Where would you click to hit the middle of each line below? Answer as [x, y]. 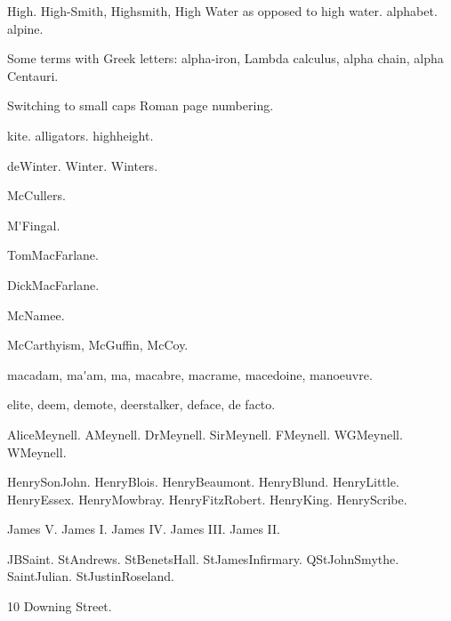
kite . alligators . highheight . [81, 135]
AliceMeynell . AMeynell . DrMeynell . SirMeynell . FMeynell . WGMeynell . [205, 434]
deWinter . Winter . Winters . [83, 165]
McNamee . [36, 315]
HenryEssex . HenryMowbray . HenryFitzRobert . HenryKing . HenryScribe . [207, 499]
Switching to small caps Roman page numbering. [141, 105]
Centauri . [33, 75]
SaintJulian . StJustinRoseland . [91, 576]
